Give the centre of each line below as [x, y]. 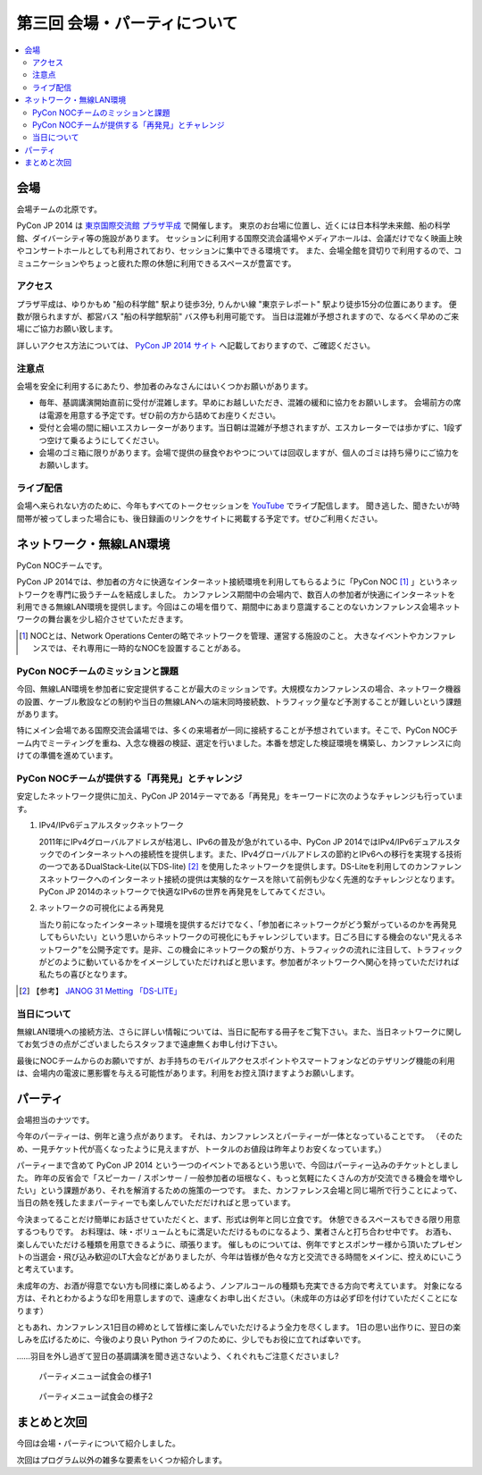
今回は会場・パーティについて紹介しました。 [98, 1444]
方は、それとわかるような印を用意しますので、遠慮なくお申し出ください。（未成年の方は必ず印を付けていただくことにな [237, 1298]
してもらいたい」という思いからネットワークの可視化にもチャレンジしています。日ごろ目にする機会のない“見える [247, 937]
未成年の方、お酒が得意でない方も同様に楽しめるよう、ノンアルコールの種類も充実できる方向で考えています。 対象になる [240, 1286]
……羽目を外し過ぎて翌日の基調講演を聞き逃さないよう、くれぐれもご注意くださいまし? [178, 1356]
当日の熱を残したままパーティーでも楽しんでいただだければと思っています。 [156, 1203]
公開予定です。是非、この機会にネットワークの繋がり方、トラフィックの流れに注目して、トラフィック [276, 949]
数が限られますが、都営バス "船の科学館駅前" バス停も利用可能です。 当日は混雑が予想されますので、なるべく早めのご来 [238, 316]
